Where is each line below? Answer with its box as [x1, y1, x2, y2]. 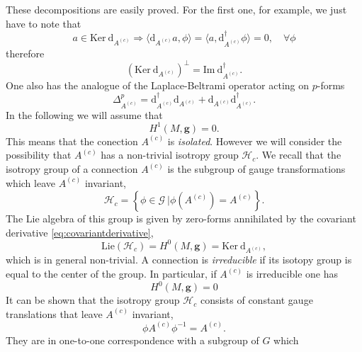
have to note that [6, 16, 81, 30]
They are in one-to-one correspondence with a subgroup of [6, 332, 259, 347]
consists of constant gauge [200, 293, 313, 307]
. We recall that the [256, 147, 341, 162]
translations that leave [6, 306, 103, 321]
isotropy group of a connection [6, 161, 138, 176]
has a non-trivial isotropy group [101, 147, 239, 162]
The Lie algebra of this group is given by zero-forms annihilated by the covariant [6, 211, 356, 226]
